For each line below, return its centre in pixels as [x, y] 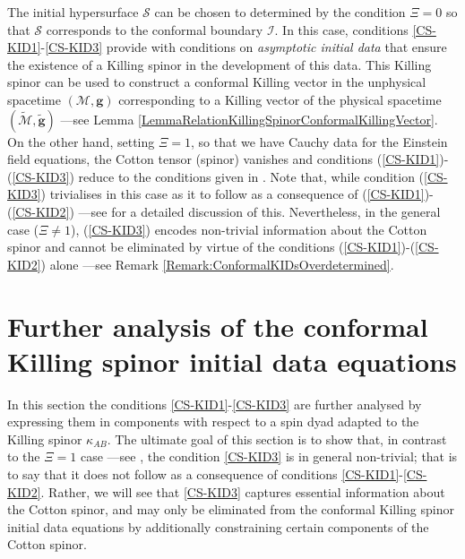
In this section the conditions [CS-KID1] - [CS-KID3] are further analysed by [215, 404]
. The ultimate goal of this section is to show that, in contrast [277, 439]
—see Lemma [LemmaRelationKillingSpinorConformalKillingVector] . [249, 119]
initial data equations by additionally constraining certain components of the [218, 526]
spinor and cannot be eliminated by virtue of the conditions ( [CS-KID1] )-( [211, 247]
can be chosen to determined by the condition [280, 12]
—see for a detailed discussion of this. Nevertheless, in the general [259, 211]
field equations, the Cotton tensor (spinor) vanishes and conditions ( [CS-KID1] [224, 159]
